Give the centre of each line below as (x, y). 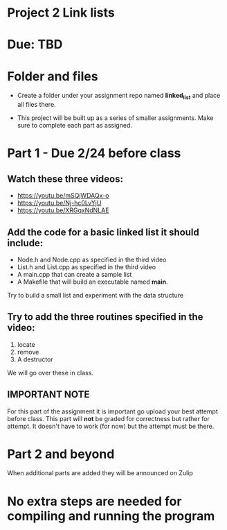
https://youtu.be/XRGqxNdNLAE (63, 210)
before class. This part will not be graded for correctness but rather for (108, 418)
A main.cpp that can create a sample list (74, 274)
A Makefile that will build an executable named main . (92, 282)
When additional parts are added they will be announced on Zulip (100, 473)
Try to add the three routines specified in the (105, 317)
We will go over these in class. (50, 373)
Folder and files (53, 76)
